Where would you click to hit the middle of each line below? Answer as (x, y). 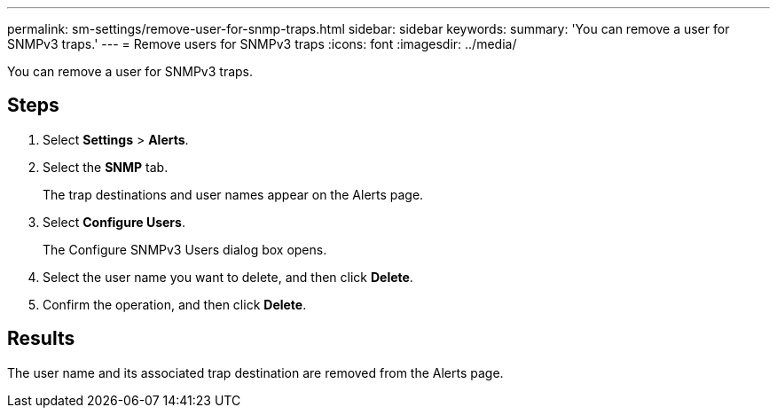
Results (41, 339)
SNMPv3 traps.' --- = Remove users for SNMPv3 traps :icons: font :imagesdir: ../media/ (262, 44)
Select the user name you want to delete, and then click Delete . (228, 277)
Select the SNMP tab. (106, 167)
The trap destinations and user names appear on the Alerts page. (233, 194)
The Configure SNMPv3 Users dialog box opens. (185, 249)
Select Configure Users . (114, 222)
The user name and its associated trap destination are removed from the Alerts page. (255, 372)
